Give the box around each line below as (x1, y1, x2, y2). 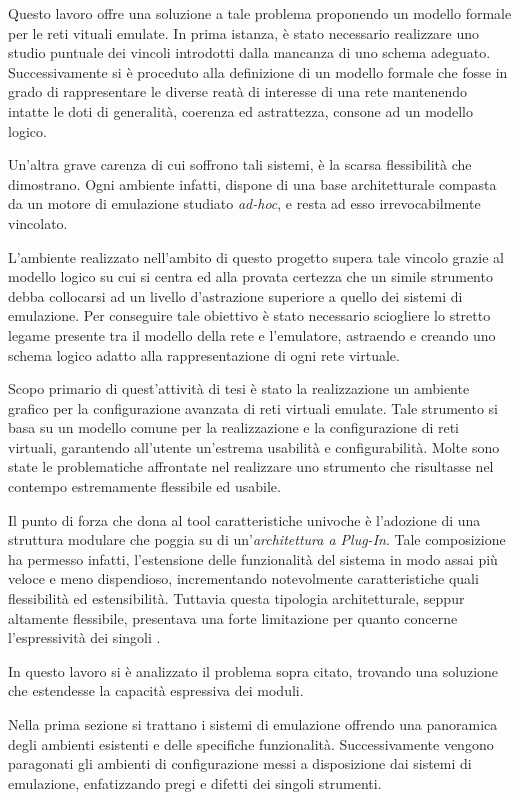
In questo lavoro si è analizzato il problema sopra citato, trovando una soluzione (8, 660, 499, 681)
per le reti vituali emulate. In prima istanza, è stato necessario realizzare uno (8, 22, 480, 43)
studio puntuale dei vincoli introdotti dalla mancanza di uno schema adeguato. (8, 42, 491, 63)
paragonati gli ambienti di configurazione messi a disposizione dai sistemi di (8, 753, 472, 774)
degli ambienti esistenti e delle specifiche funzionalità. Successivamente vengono (8, 733, 494, 754)
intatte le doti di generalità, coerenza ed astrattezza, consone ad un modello (8, 100, 473, 121)
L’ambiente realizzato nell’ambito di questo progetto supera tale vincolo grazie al (8, 246, 504, 267)
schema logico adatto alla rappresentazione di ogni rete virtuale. (8, 344, 400, 365)
